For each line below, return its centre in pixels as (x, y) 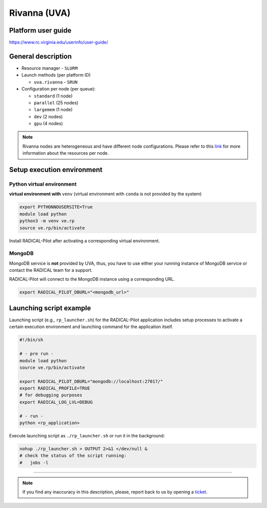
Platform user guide (40, 30)
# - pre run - (37, 354)
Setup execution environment (56, 170)
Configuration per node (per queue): (59, 89)
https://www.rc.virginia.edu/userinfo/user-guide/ (59, 42)
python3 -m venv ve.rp (47, 221)
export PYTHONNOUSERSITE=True (56, 207)
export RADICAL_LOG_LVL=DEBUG (56, 402)
